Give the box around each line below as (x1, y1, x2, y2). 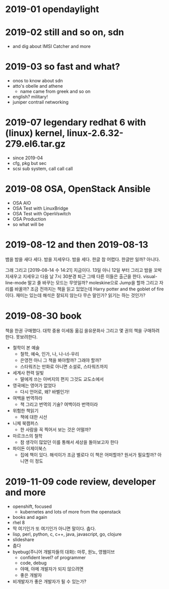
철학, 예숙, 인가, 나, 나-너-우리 (20, 350, 80, 357)
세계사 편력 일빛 (12, 370, 44, 376)
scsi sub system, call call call (12, 165, 73, 171)
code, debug (20, 560, 47, 566)
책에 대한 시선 (20, 414, 47, 420)
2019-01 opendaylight (5, 4, 99, 15)
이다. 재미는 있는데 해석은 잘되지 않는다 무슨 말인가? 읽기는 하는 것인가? (5, 292, 146, 298)
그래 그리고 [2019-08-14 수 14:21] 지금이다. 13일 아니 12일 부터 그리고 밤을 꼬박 (5, 267, 162, 273)
